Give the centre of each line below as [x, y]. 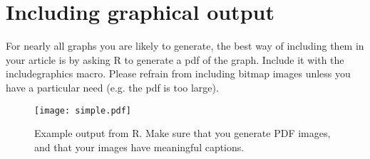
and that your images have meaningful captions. [139, 147]
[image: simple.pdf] [83, 110]
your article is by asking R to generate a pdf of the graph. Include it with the [175, 59]
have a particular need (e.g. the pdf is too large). [112, 87]
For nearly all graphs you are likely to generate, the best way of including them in [185, 46]
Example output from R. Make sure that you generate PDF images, [183, 133]
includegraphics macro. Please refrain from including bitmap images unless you [178, 73]
